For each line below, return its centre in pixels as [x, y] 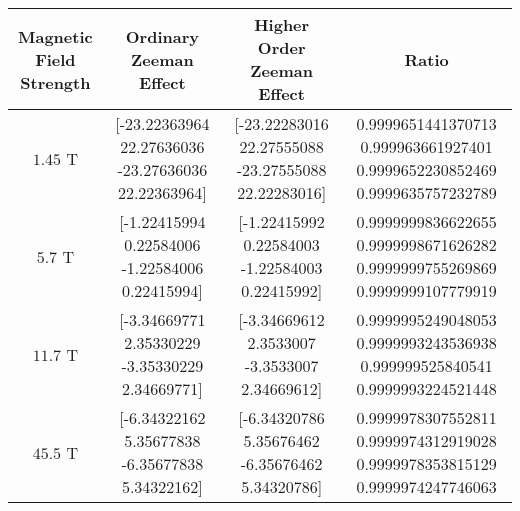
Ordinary [162, 36]
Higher [282, 24]
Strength [55, 82]
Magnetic [55, 36]
